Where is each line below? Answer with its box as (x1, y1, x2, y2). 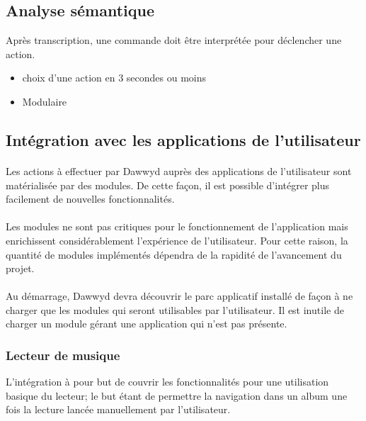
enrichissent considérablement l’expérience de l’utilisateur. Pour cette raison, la (6, 232, 348, 247)
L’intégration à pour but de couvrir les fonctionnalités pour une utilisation (6, 374, 329, 389)
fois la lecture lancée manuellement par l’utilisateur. (6, 402, 231, 417)
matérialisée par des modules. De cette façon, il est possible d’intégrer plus (6, 177, 330, 192)
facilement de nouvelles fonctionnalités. (6, 191, 175, 206)
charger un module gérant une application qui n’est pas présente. (6, 316, 287, 331)
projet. (6, 261, 35, 276)
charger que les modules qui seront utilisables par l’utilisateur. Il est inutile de (6, 302, 344, 317)
